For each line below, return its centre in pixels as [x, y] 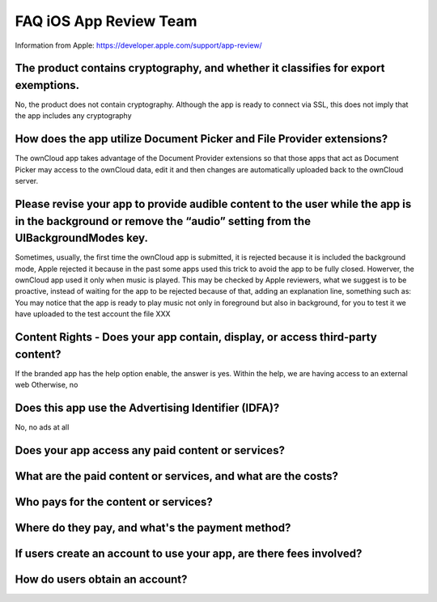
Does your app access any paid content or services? [150, 450]
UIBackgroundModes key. [82, 238]
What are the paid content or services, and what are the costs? [177, 476]
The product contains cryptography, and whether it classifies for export [200, 68]
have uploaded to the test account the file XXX [93, 314]
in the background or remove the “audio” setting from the [163, 221]
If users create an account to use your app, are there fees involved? [189, 553]
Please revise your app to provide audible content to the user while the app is [213, 203]
